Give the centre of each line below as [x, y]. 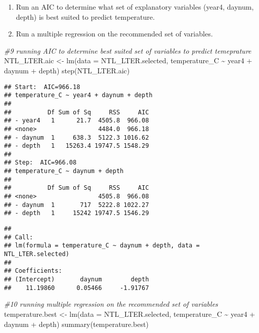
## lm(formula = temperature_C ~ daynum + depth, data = [102, 246]
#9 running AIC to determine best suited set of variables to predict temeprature [128, 50]
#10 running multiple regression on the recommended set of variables [111, 304]
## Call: [19, 237]
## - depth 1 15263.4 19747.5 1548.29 [77, 146]
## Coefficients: [33, 271]
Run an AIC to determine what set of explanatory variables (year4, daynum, [135, 7]
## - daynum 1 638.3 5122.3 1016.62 [77, 137]
